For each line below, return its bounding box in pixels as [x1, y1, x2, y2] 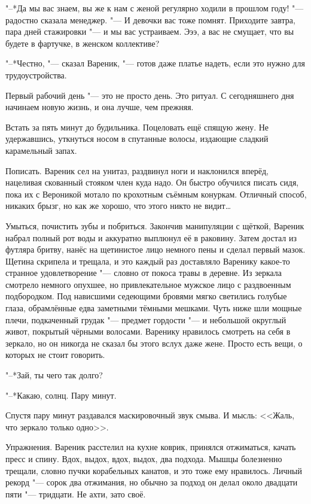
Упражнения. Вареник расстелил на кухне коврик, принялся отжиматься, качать [5, 441, 296, 453]
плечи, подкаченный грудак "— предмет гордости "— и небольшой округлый [5, 313, 286, 326]
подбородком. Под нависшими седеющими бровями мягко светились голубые [5, 290, 287, 302]
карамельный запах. [5, 144, 77, 156]
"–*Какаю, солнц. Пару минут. [5, 388, 117, 401]
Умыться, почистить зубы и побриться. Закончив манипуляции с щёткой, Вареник [5, 219, 304, 232]
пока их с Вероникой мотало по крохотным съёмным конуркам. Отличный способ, [5, 187, 307, 200]
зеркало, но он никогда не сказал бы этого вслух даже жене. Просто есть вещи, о [5, 336, 303, 349]
